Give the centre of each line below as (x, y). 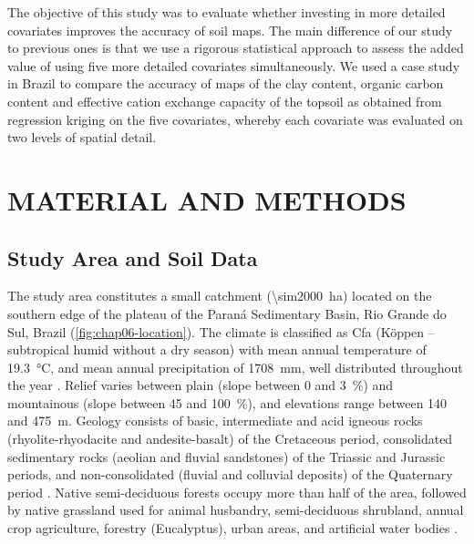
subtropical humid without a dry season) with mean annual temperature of (217, 349)
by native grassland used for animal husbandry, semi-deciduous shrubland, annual (236, 510)
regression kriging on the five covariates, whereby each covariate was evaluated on (235, 119)
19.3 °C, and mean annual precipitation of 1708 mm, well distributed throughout (235, 367)
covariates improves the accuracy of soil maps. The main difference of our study (230, 30)
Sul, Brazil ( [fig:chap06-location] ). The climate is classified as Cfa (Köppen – (221, 331)
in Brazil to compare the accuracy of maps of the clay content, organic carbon (226, 83)
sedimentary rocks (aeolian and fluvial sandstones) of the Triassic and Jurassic (227, 456)
